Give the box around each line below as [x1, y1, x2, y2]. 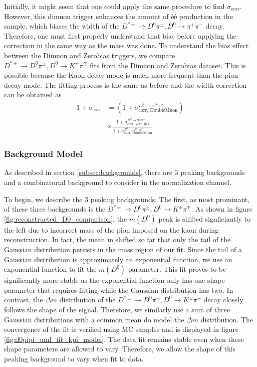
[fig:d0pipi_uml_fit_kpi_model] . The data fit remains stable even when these [4, 333, 244, 344]
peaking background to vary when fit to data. [4, 353, 144, 363]
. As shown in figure [191, 204, 252, 214]
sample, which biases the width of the [4, 21, 120, 31]
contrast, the [4, 294, 43, 305]
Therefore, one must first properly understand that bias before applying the [4, 30, 236, 41]
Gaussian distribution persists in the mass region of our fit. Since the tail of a [4, 244, 242, 255]
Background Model [4, 147, 83, 160]
